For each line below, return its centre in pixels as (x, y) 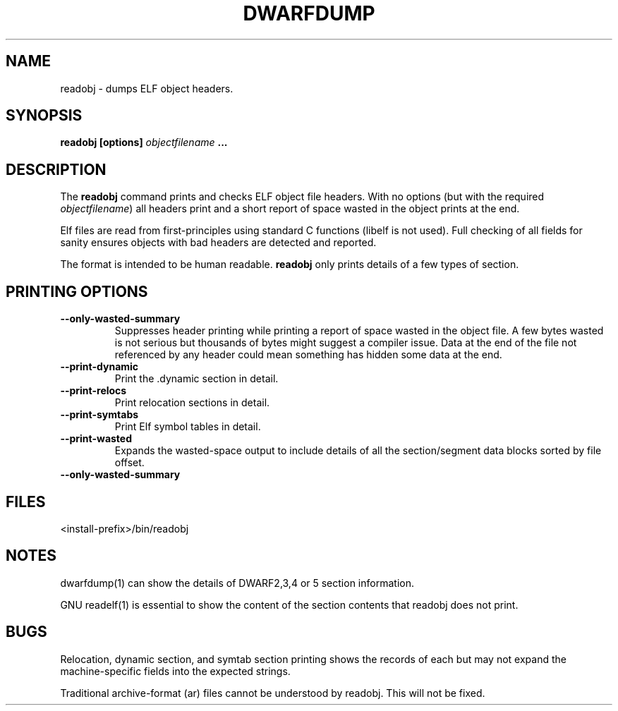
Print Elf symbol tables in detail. (188, 427)
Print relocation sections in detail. (192, 403)
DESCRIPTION (56, 169)
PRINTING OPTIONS (77, 291)
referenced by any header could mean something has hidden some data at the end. (308, 355)
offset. (129, 463)
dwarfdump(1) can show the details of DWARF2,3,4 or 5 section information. (237, 583)
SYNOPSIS (44, 116)
